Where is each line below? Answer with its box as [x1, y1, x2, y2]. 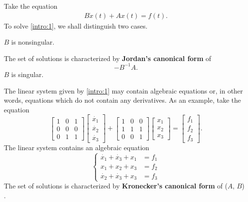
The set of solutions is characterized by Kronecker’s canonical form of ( [4, 181, 228, 191]
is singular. [11, 69, 44, 79]
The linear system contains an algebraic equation [4, 142, 150, 153]
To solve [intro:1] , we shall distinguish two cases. [4, 20, 148, 31]
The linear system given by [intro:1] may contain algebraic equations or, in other [4, 85, 243, 95]
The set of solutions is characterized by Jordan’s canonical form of [4, 53, 211, 63]
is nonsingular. [11, 37, 55, 47]
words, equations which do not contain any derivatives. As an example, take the [4, 95, 241, 105]
